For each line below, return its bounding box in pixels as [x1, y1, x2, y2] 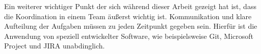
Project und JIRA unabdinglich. [4, 40, 105, 51]
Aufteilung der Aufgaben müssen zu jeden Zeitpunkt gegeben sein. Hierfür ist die [4, 21, 257, 31]
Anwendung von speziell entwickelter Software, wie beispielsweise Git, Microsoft [4, 30, 254, 41]
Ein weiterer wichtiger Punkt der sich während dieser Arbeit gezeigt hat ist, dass [4, 1, 256, 11]
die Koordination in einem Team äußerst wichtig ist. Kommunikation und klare [4, 11, 252, 21]
